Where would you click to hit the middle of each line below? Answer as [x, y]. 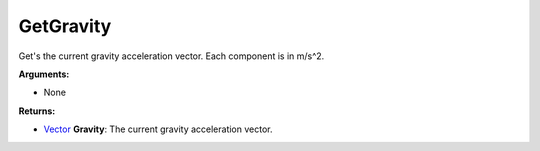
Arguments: [44, 74]
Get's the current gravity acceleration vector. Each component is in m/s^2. [171, 56]
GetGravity [65, 26]
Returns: [37, 111]
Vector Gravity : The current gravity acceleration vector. [158, 129]
